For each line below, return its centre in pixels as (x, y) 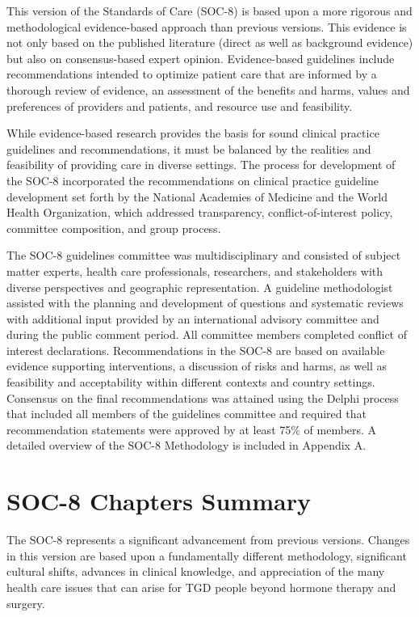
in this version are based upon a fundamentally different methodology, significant (207, 555)
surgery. (26, 603)
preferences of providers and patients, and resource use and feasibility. (180, 106)
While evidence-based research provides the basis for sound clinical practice (193, 133)
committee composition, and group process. (114, 228)
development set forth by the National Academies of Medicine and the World (197, 196)
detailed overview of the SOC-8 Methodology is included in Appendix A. (186, 445)
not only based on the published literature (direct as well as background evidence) (210, 42)
